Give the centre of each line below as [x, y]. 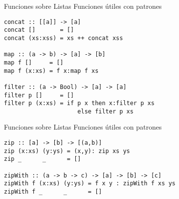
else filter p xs [105, 111]
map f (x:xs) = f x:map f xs [51, 71]
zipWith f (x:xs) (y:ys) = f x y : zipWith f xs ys [90, 184]
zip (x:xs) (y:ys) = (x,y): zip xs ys [67, 151]
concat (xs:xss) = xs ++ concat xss [64, 38]
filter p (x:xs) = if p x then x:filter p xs [79, 103]
